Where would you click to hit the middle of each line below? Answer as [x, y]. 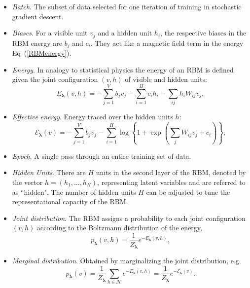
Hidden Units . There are [49, 172]
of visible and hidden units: [166, 79]
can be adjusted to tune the [188, 192]
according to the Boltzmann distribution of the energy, [120, 228]
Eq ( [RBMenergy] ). [42, 53]
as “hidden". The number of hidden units [74, 192]
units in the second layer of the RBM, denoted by [171, 172]
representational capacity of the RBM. [70, 201]
